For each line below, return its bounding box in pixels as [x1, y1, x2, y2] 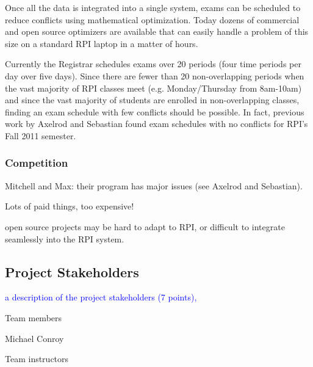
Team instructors [5, 352, 69, 365]
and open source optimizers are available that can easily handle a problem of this [5, 25, 309, 38]
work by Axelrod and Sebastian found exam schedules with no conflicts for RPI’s [5, 117, 308, 130]
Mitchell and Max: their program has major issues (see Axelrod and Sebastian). [5, 179, 303, 192]
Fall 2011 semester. [5, 129, 76, 142]
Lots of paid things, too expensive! [5, 200, 134, 213]
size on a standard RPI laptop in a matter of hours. [5, 37, 198, 49]
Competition [5, 155, 68, 170]
